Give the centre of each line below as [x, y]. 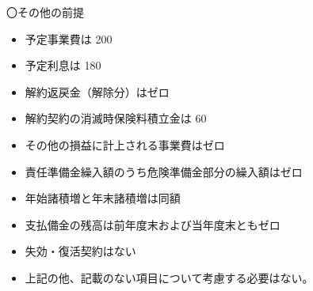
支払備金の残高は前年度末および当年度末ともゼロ [153, 224]
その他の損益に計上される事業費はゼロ [125, 144]
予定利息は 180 [63, 65]
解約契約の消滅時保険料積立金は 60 [116, 118]
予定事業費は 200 [69, 38]
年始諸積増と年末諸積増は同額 [103, 198]
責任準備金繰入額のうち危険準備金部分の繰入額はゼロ [164, 171]
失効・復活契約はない [80, 251]
